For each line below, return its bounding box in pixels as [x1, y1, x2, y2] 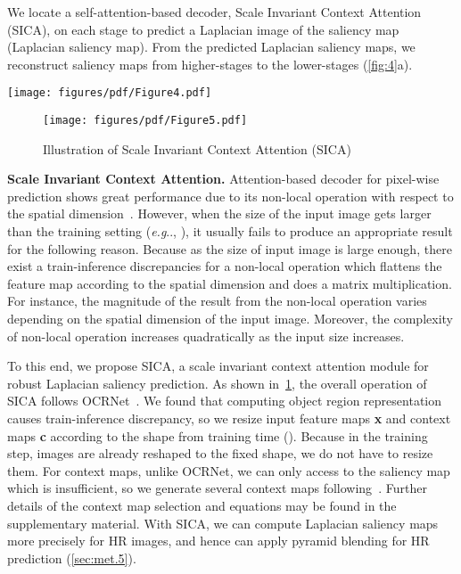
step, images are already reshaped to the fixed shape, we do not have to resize [7, 444, 433, 463]
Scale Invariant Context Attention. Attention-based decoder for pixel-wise [7, 169, 440, 188]
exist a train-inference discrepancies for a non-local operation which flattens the [7, 257, 442, 275]
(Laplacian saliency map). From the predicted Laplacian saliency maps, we [7, 37, 416, 56]
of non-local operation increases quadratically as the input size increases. [7, 326, 405, 345]
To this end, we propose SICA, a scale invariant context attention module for [7, 357, 429, 375]
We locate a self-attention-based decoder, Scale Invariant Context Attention [7, 3, 422, 20]
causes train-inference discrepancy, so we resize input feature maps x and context [7, 409, 451, 427]
